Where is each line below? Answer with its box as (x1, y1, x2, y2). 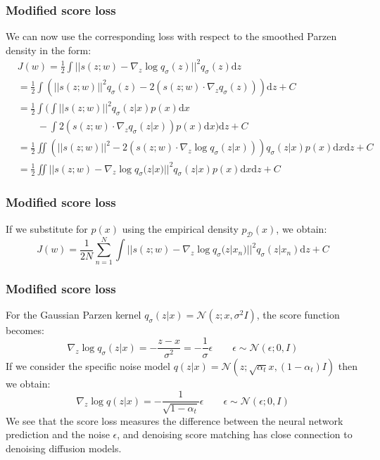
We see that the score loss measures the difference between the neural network (6, 413, 343, 428)
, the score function (256, 307, 340, 321)
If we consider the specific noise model (6, 358, 170, 373)
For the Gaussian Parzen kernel (6, 307, 141, 321)
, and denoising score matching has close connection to (117, 427, 353, 442)
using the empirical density (122, 221, 239, 236)
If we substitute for (6, 221, 88, 236)
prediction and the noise (6, 427, 110, 442)
